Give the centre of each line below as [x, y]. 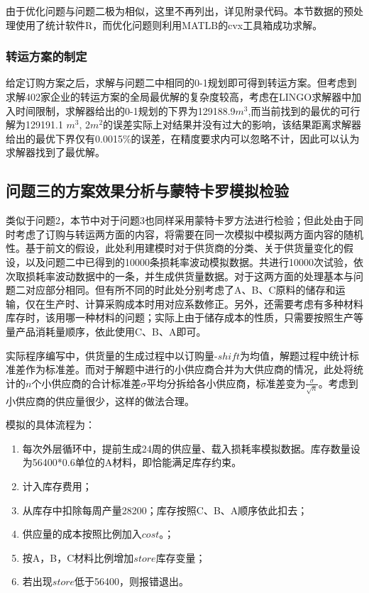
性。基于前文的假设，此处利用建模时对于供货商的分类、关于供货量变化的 [175, 248]
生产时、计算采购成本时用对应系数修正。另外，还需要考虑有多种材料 [204, 303]
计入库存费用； [57, 486]
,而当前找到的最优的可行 [304, 110]
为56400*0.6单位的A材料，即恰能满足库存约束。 [132, 462]
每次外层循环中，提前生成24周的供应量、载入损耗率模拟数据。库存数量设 [191, 448]
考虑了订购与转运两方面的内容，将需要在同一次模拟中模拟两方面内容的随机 [189, 234]
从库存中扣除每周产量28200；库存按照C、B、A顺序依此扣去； [165, 510]
